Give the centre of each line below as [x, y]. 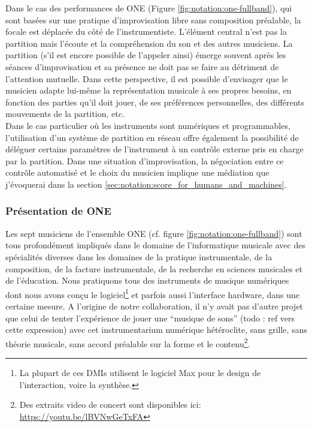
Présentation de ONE [58, 211]
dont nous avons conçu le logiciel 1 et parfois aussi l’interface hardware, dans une [153, 293]
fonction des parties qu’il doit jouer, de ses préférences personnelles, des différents [155, 102]
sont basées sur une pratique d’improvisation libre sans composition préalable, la [153, 19]
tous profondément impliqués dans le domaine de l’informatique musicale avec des [155, 245]
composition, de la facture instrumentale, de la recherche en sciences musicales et [154, 268]
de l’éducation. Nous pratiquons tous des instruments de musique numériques [147, 280]
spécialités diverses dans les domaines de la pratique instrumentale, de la [139, 256]
